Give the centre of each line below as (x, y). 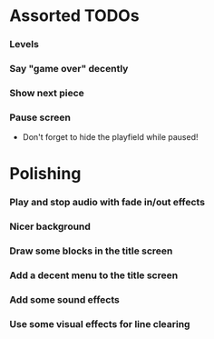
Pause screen (40, 117)
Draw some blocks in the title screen (91, 251)
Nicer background (50, 226)
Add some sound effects (64, 300)
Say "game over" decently (69, 69)
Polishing (45, 174)
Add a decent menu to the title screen (94, 275)
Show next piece (47, 93)
